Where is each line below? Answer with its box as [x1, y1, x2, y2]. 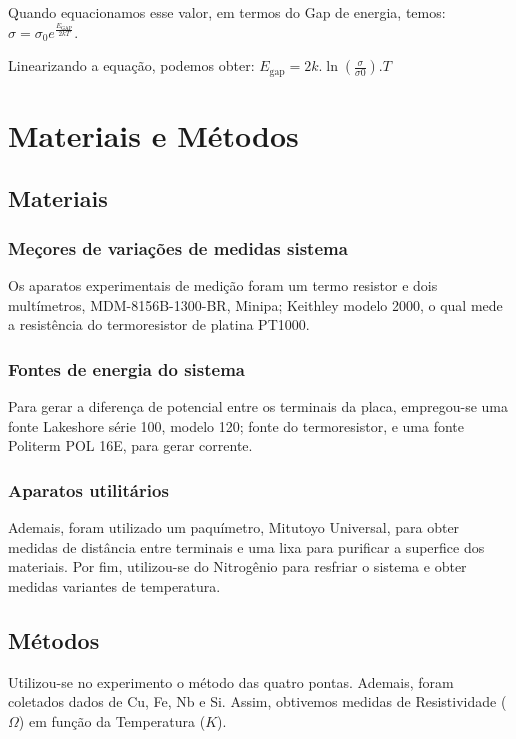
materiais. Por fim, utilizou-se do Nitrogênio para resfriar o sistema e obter [8, 556, 467, 577]
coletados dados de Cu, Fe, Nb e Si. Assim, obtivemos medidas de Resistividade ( [8, 691, 507, 712]
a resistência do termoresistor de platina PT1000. [8, 314, 310, 335]
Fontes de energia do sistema [8, 356, 246, 381]
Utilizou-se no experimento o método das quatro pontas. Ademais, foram [8, 671, 454, 692]
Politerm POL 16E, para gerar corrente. [8, 435, 253, 456]
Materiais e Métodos [8, 114, 299, 155]
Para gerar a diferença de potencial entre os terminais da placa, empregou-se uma [8, 396, 508, 417]
